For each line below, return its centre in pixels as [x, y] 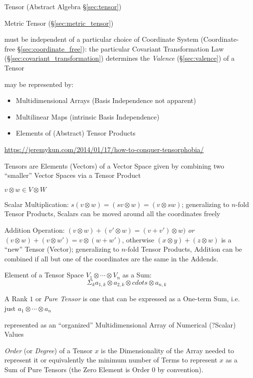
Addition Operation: [35, 230]
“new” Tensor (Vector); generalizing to [62, 249]
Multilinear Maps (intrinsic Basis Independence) [88, 116]
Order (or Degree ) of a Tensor [49, 350]
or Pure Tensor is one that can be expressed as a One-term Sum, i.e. [137, 299]
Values [14, 334]
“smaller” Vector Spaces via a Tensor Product [73, 175]
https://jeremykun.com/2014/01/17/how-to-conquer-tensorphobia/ [104, 149]
